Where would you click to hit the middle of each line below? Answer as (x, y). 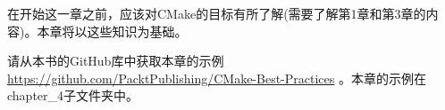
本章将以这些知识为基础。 (112, 31)
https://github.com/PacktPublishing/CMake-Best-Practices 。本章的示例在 (217, 78)
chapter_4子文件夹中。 (73, 95)
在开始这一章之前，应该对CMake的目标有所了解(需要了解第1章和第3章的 (217, 13)
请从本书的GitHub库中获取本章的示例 (116, 61)
